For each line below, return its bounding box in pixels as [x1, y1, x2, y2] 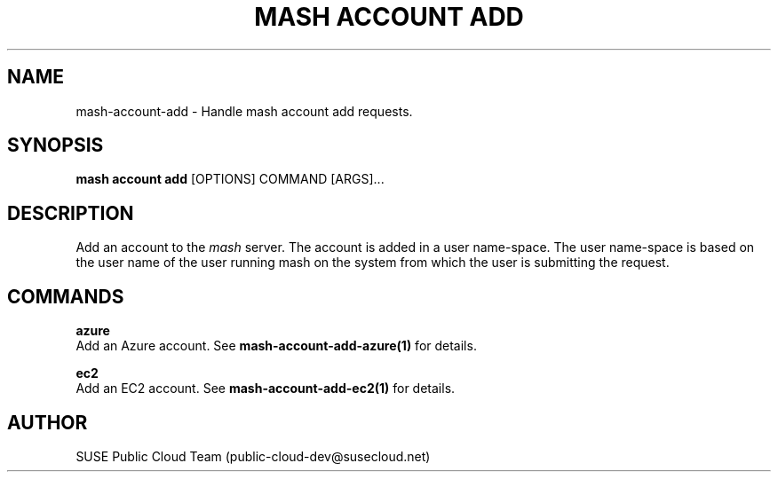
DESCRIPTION [7, 201, 134, 224]
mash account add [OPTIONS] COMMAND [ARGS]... [75, 171, 385, 187]
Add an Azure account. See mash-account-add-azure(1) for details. [75, 338, 477, 354]
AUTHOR [7, 411, 88, 434]
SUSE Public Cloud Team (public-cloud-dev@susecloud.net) [75, 448, 431, 464]
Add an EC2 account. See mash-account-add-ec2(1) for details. [75, 381, 456, 397]
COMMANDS [7, 285, 124, 308]
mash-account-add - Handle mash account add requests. [75, 103, 413, 119]
